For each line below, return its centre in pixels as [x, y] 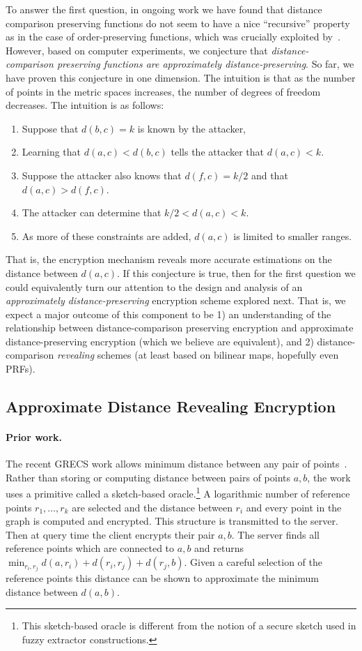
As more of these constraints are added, [107, 235]
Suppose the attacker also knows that [102, 175]
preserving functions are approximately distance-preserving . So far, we [205, 64]
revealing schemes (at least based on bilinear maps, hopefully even [198, 355]
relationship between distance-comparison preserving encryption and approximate [180, 328]
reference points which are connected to [90, 548]
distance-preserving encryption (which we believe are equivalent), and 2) [160, 341]
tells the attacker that [218, 152]
